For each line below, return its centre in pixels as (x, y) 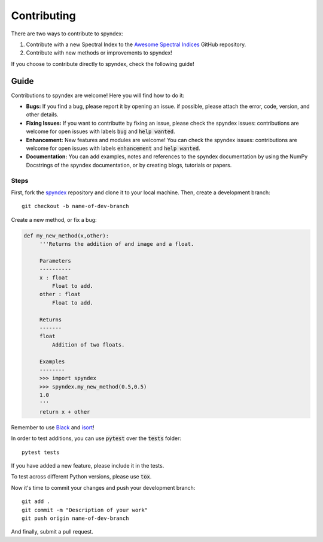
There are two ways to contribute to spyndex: (67, 34)
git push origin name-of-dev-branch (75, 518)
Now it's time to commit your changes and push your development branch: (103, 487)
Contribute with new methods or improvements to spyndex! (99, 53)
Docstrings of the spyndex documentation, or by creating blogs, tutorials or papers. (129, 165)
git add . (36, 502)
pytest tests (41, 452)
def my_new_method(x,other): (66, 236)
